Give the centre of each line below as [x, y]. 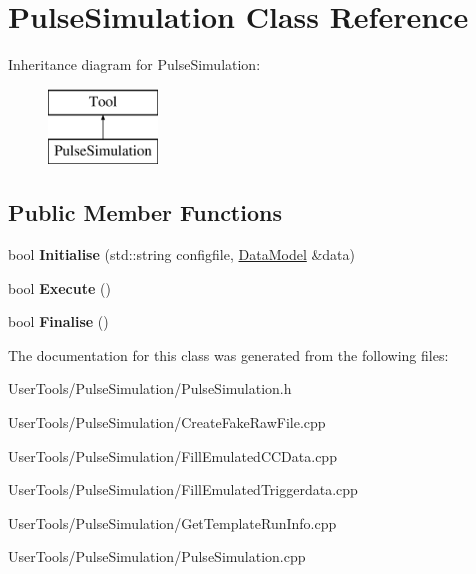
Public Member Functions [145, 212]
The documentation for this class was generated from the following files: [228, 354]
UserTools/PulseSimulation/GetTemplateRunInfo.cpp [172, 522]
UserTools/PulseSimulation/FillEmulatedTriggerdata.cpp [183, 489]
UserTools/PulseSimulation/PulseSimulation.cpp [157, 556]
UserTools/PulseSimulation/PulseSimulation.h [150, 388]
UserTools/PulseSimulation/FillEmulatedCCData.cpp [172, 455]
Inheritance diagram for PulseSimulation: [134, 64]
